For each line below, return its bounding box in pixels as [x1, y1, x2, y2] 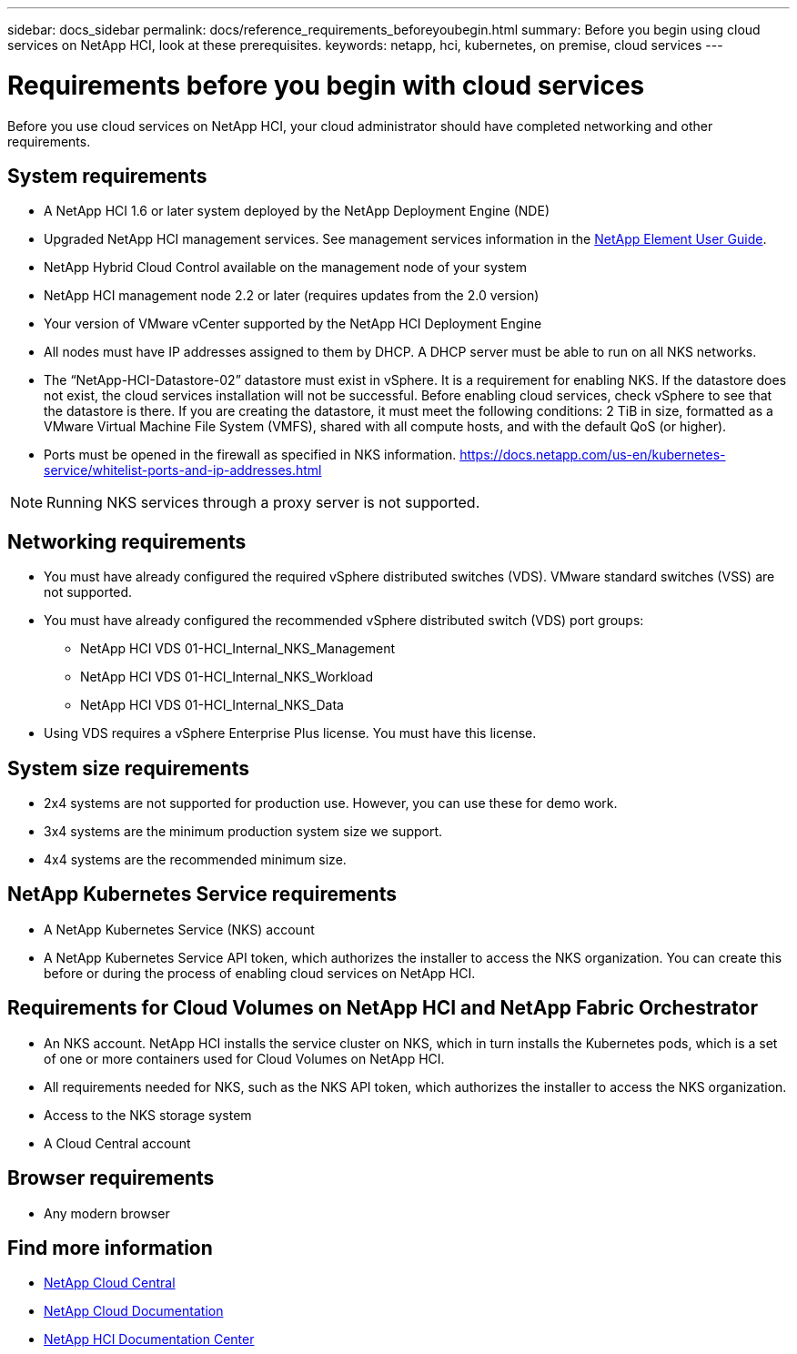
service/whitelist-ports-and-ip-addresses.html [44, 462, 322, 479]
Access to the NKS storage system [44, 1106, 252, 1123]
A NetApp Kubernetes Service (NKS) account [44, 921, 315, 937]
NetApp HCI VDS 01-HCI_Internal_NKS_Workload [80, 669, 373, 685]
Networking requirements [7, 530, 247, 553]
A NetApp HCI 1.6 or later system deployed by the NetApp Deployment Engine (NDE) [44, 203, 550, 219]
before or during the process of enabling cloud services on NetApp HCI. [44, 965, 476, 981]
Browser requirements [7, 1167, 215, 1190]
